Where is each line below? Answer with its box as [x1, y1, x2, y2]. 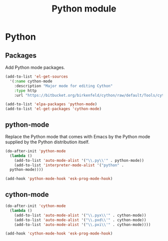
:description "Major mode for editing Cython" [14, 83, 113, 88]
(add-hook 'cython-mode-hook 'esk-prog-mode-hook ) [5, 231, 113, 236]
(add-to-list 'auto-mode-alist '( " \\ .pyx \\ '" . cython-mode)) [14, 212, 146, 218]
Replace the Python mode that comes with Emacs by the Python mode [5, 133, 150, 139]
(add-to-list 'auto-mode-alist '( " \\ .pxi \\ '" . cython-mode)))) [14, 222, 151, 227]
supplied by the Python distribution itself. [5, 139, 90, 145]
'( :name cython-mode [9, 79, 52, 84]
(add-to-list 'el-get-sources [5, 74, 68, 79]
